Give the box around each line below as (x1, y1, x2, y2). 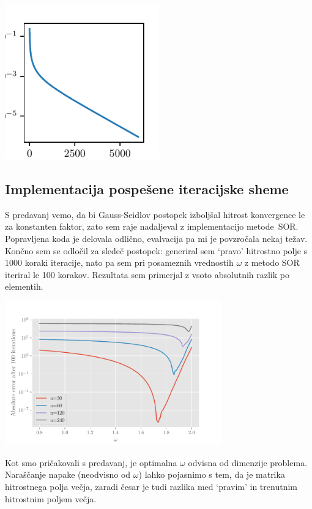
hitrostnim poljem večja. (5, 492, 97, 505)
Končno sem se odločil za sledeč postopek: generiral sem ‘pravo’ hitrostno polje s (5, 244, 308, 257)
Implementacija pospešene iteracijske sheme (5, 179, 289, 198)
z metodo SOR (244, 256, 300, 269)
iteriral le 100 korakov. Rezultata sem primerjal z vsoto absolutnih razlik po (5, 268, 289, 281)
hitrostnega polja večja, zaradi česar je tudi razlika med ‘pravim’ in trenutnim (5, 480, 297, 492)
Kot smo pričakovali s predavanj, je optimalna (5, 456, 177, 469)
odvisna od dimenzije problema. (188, 456, 308, 469)
